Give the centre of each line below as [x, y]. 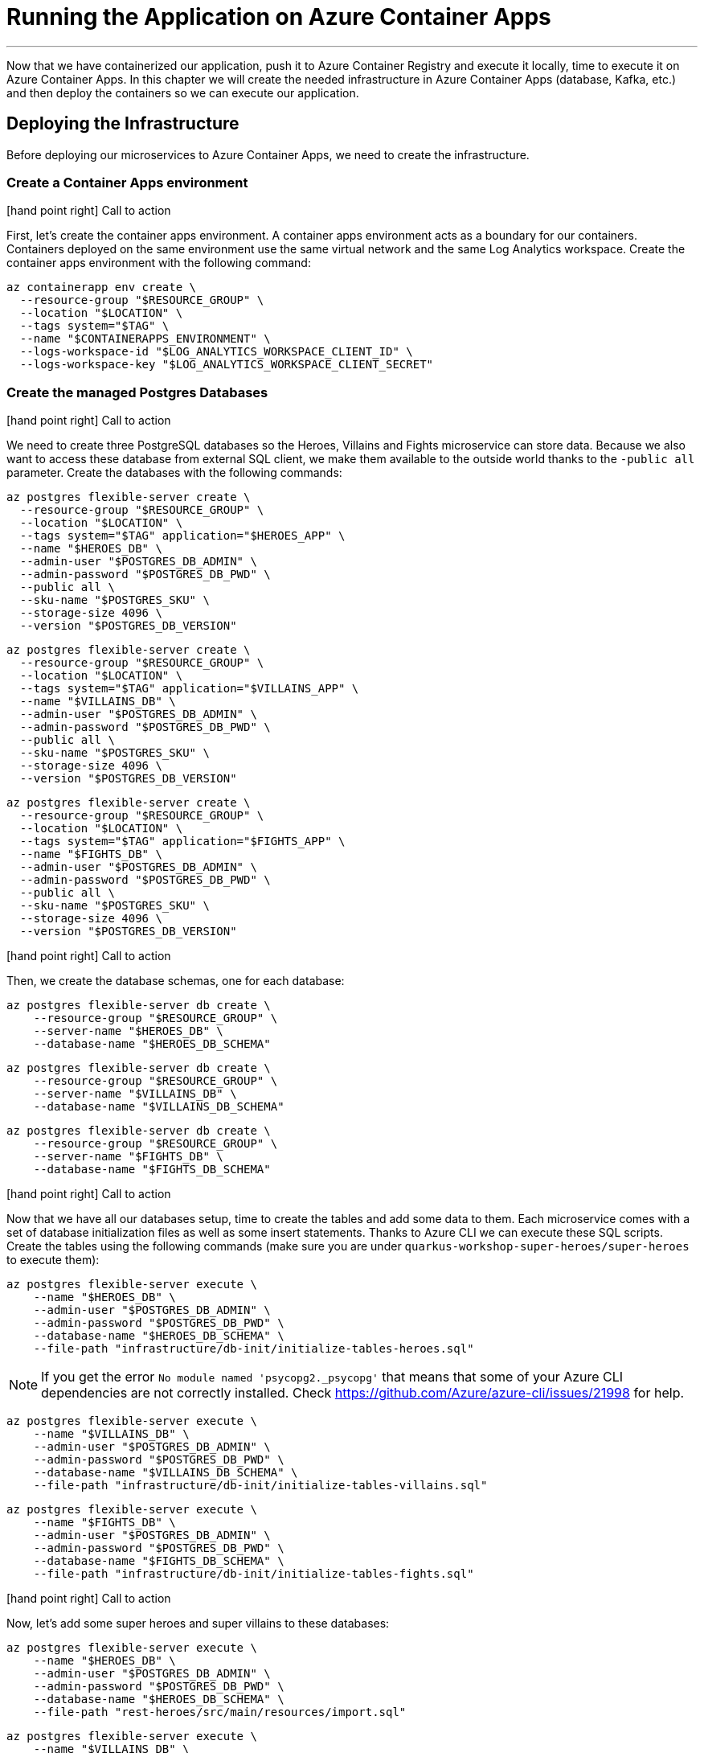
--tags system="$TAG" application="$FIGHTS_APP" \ [182, 842]
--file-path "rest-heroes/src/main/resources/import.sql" [220, 1712]
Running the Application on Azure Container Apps [279, 17]
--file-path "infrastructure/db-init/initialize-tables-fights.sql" [254, 1574]
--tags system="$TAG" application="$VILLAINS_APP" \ [189, 689]
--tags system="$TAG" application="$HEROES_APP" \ [182, 536]
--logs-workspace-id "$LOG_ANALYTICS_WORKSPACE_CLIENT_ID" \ [216, 352]
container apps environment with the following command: [159, 263]
